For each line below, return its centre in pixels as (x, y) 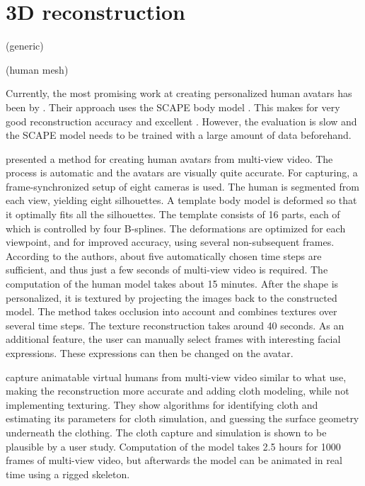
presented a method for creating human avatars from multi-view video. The (169, 158)
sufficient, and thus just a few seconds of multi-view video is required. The (167, 270)
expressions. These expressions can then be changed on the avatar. (150, 353)
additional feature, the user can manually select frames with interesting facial (173, 339)
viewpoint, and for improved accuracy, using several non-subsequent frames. (170, 242)
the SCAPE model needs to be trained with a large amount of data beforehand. (179, 135)
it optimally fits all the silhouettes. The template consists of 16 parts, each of (173, 214)
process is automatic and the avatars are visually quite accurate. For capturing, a (182, 173)
